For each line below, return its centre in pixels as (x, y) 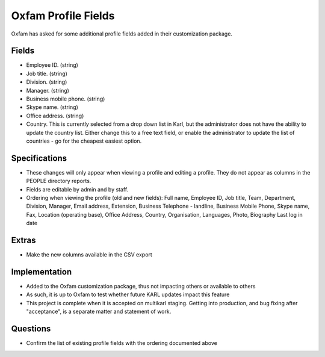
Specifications (39, 158)
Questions (31, 329)
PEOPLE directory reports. (59, 181)
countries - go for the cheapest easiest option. (84, 141)
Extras (23, 241)
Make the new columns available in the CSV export (89, 255)
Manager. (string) (48, 90)
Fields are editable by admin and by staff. (77, 189)
